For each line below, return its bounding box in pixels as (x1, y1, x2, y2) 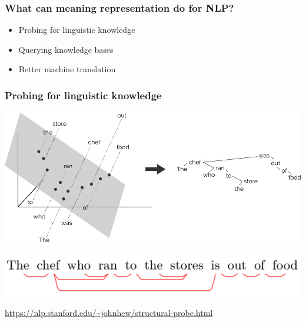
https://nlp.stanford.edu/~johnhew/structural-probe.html (5, 307, 213, 319)
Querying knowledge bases (18, 43, 114, 55)
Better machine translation (18, 63, 116, 75)
